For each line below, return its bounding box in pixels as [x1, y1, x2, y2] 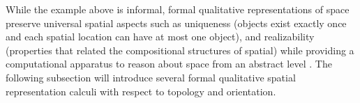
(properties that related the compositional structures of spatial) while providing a [6, 42, 354, 57]
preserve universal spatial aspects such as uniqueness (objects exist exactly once [6, 15, 347, 30]
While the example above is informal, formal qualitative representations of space [6, 2, 350, 16]
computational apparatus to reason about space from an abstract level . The [6, 56, 332, 71]
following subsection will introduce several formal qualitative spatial [6, 70, 296, 84]
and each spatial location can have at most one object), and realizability [6, 29, 315, 44]
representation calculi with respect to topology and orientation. [6, 84, 276, 98]
